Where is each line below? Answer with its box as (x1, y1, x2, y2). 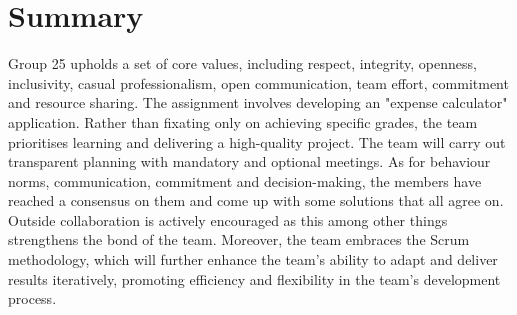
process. (8, 288, 57, 309)
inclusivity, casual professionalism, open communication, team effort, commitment (8, 72, 509, 93)
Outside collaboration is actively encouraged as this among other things (8, 209, 448, 230)
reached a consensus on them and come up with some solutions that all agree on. (8, 190, 504, 211)
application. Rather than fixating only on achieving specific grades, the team (8, 111, 478, 132)
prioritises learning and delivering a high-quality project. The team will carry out (8, 131, 506, 152)
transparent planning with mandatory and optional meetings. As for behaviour (8, 151, 491, 172)
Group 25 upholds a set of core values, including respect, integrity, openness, (8, 53, 477, 74)
